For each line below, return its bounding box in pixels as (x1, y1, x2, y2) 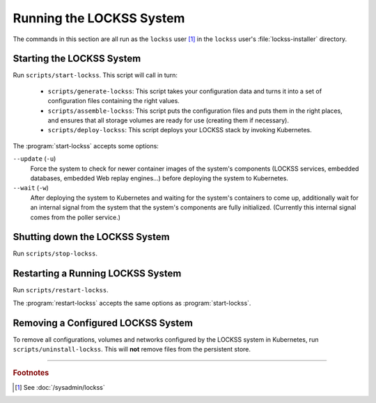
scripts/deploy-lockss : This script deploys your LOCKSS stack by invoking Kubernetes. (47, 126, 313, 134)
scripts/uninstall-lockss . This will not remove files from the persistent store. (13, 345, 251, 354)
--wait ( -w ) (13, 184, 49, 192)
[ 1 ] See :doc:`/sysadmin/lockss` (15, 383, 106, 391)
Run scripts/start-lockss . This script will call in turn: (13, 71, 178, 79)
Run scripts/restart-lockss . (13, 286, 109, 294)
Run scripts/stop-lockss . (13, 249, 97, 258)
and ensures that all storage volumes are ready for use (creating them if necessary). (47, 116, 289, 125)
